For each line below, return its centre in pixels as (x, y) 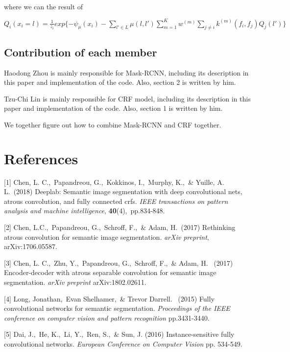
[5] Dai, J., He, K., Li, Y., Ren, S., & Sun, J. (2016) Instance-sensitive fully (119, 334)
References (41, 158)
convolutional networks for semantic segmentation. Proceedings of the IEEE (117, 308)
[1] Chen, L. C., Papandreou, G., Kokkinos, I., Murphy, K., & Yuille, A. (114, 182)
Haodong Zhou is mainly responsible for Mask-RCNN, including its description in (126, 72)
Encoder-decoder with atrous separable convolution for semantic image (110, 272)
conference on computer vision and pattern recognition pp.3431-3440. (107, 317)
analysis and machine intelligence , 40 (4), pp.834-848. (85, 211)
